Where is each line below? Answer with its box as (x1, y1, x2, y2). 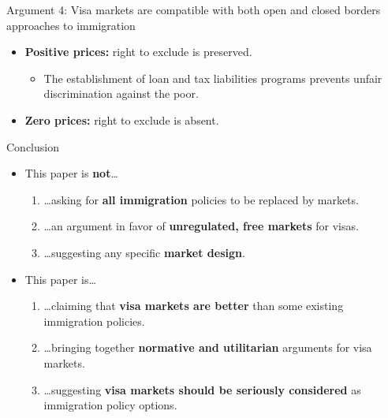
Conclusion (6, 138, 59, 155)
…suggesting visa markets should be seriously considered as (43, 381, 361, 397)
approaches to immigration (6, 17, 136, 33)
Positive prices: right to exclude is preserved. (24, 43, 252, 60)
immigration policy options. (43, 397, 177, 413)
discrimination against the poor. (43, 85, 199, 102)
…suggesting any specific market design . (43, 244, 245, 260)
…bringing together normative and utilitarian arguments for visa (43, 339, 372, 356)
